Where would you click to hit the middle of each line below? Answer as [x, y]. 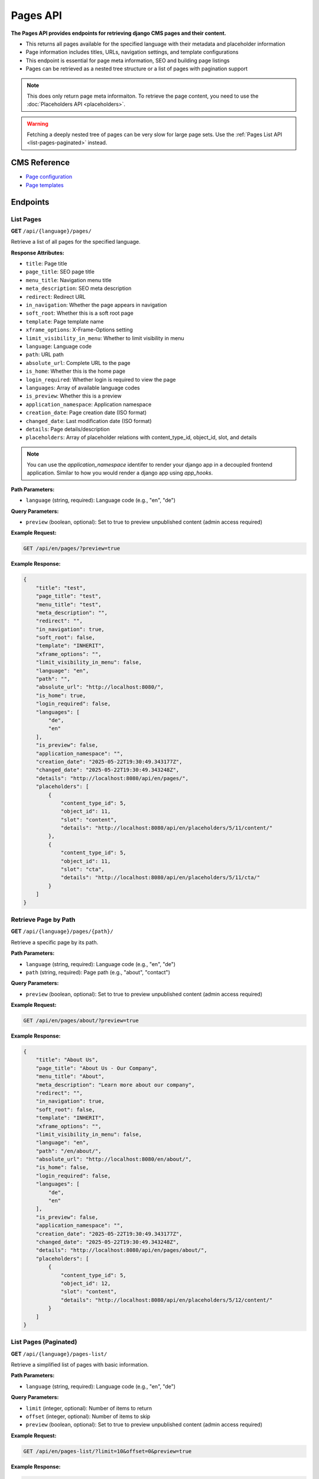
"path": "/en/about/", [69, 1151]
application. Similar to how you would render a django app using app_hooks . [120, 473]
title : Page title [46, 264]
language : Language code [58, 346]
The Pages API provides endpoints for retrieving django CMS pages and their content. [119, 33]
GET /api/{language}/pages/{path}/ [62, 931]
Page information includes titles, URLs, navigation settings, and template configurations [132, 52]
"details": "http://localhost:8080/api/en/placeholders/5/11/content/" [167, 828]
